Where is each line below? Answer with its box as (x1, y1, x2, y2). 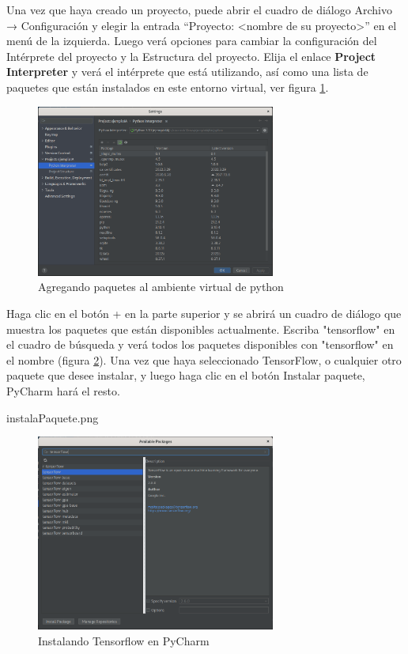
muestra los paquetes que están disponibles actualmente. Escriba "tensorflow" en (6, 320, 395, 337)
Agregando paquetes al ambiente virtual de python (38, 278, 284, 295)
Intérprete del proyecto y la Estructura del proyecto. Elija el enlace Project (6, 47, 376, 64)
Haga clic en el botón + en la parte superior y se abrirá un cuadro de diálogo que (6, 304, 402, 321)
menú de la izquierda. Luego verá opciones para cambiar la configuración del (6, 32, 377, 49)
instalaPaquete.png (6, 409, 99, 425)
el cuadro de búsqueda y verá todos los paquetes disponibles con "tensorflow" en (6, 336, 394, 353)
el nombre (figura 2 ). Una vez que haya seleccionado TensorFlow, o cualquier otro (6, 351, 402, 368)
